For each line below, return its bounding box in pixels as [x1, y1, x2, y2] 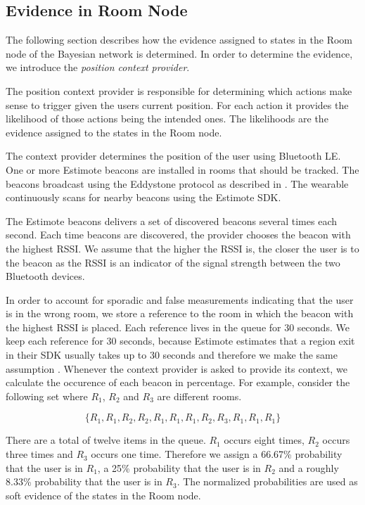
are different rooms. [157, 388, 242, 403]
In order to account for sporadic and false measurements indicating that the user [6, 292, 354, 307]
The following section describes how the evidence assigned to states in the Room [6, 32, 353, 47]
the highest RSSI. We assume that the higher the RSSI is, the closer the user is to [6, 241, 359, 255]
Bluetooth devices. [6, 269, 85, 283]
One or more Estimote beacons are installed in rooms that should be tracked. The [6, 162, 359, 177]
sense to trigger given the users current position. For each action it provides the [6, 97, 349, 112]
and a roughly [278, 460, 339, 475]
